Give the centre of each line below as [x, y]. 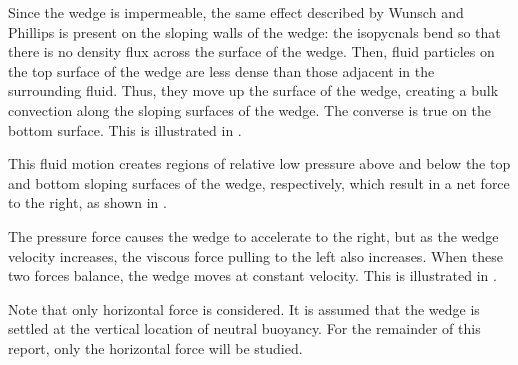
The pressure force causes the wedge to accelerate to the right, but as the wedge [253, 235]
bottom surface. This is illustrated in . [125, 129]
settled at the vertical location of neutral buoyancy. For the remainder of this [244, 328]
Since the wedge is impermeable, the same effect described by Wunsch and [236, 12]
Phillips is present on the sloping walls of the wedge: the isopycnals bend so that [254, 31]
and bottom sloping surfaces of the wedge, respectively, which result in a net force [259, 182]
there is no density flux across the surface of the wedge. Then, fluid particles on [251, 51]
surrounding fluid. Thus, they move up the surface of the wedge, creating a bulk [253, 90]
